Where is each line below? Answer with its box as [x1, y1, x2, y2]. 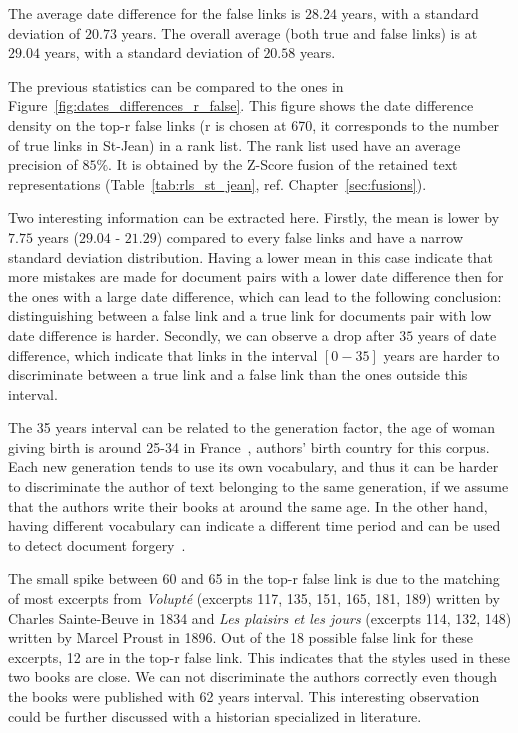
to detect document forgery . [8, 534, 186, 555]
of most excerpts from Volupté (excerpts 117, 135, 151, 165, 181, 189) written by [8, 588, 500, 609]
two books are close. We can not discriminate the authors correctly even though [8, 666, 497, 687]
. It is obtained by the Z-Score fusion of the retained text [108, 154, 458, 175]
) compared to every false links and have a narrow [156, 226, 464, 247]
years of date [417, 324, 497, 345]
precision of [8, 154, 78, 175]
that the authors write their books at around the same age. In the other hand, [8, 495, 488, 516]
